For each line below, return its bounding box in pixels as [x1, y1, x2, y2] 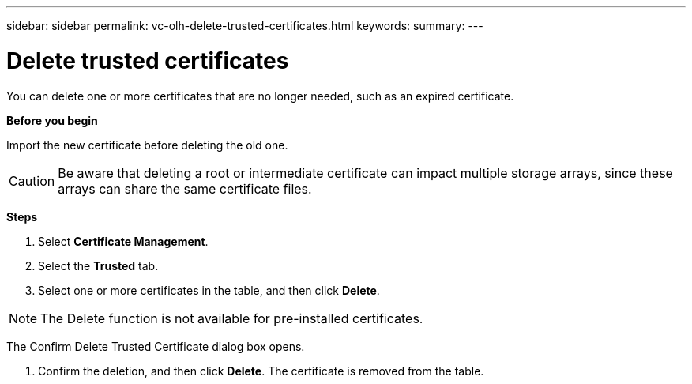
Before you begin [6, 113, 98, 127]
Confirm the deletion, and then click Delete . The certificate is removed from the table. [38, 363, 484, 378]
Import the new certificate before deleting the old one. [6, 137, 288, 152]
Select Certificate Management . [38, 234, 209, 248]
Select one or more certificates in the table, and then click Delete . [38, 283, 380, 297]
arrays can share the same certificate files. [58, 180, 312, 197]
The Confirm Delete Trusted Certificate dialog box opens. [6, 339, 305, 353]
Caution [9, 172, 55, 189]
